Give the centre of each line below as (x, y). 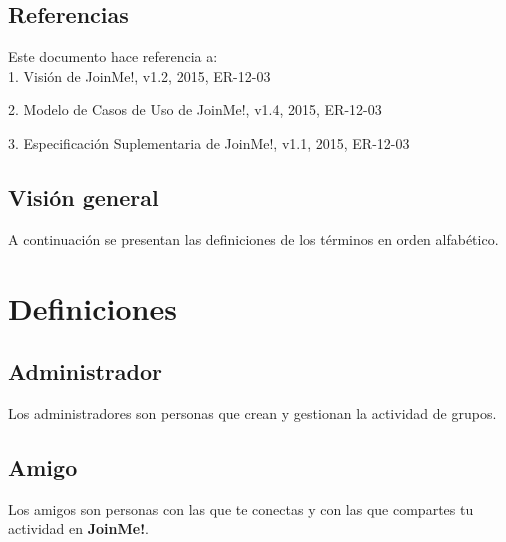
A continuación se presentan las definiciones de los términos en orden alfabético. (253, 238)
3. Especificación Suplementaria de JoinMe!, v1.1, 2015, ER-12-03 (209, 142)
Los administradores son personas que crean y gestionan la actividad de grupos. (252, 412)
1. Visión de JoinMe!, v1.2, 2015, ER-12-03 (139, 75)
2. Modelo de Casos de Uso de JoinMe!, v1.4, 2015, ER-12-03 (195, 109)
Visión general (83, 196)
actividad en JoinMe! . (78, 528)
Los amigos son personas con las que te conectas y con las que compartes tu (241, 508)
